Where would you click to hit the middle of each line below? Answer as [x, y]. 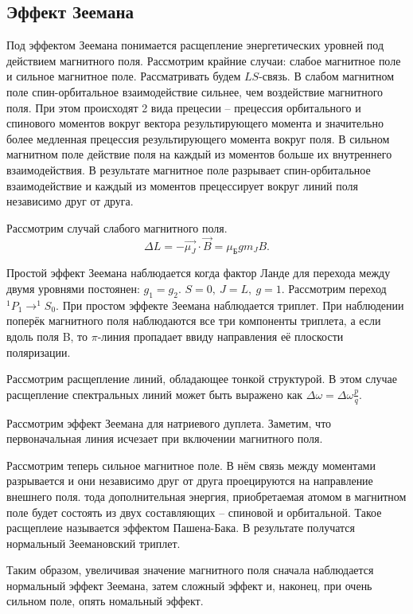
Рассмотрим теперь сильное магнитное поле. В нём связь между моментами [191, 465]
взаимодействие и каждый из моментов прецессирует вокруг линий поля [182, 185]
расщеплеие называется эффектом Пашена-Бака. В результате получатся [181, 528]
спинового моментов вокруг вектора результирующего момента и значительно [195, 123]
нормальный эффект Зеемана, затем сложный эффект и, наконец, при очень [189, 585]
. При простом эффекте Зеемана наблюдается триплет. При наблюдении [230, 305]
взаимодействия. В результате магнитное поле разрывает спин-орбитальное [189, 169]
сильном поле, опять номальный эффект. [105, 601]
